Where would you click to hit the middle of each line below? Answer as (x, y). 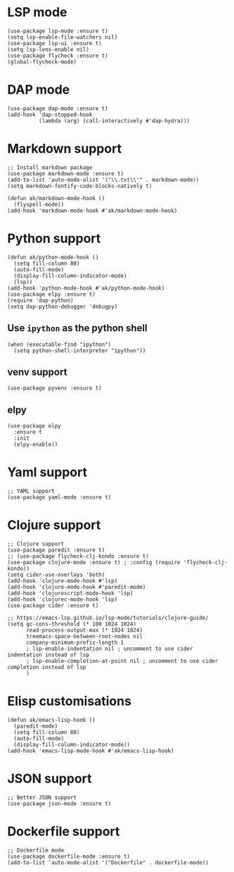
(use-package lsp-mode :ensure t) (58, 31)
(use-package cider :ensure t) (53, 606)
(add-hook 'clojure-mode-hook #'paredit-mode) (77, 587)
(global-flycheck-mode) (42, 62)
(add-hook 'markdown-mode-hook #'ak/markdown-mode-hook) (92, 211)
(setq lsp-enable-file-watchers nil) (63, 37)
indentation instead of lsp (48, 655)
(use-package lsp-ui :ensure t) (54, 43)
